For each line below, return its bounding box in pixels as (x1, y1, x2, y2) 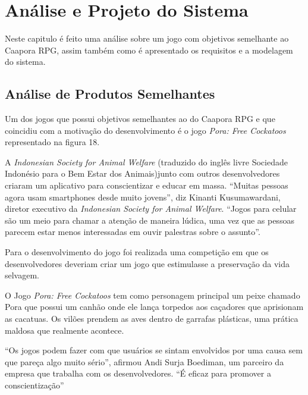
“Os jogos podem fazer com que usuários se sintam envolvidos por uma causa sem (5, 344, 303, 356)
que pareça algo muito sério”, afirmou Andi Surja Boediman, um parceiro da (5, 355, 284, 368)
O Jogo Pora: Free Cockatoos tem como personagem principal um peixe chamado (5, 289, 300, 301)
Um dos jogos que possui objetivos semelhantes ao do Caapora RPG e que (5, 112, 275, 125)
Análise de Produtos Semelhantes (5, 84, 215, 103)
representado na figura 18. (5, 136, 100, 148)
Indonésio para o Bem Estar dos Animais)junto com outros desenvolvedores (5, 167, 280, 180)
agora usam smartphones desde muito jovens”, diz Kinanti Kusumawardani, (5, 190, 281, 203)
